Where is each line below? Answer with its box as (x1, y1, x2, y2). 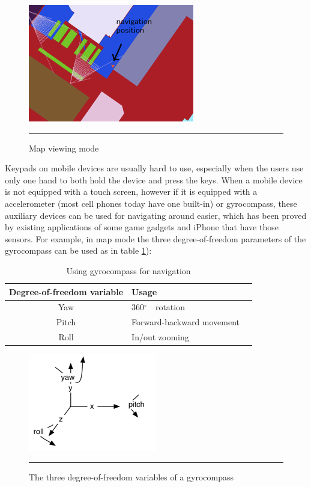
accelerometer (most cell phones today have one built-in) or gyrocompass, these (5, 197, 297, 209)
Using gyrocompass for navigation (66, 264, 191, 277)
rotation (155, 301, 185, 313)
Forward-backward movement (131, 316, 240, 328)
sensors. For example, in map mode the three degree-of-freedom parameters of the (5, 232, 306, 245)
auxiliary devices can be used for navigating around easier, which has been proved (5, 209, 307, 221)
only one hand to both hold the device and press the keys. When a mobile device (5, 173, 303, 186)
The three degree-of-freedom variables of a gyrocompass (29, 470, 234, 483)
